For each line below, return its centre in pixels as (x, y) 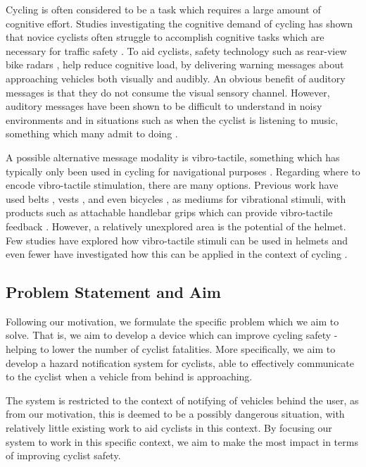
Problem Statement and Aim (113, 292)
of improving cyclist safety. (63, 455)
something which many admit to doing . (92, 133)
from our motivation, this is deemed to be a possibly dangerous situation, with (175, 414)
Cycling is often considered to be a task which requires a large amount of (163, 9)
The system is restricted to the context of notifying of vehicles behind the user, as (182, 400)
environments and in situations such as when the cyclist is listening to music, (172, 119)
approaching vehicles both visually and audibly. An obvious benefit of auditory (176, 78)
